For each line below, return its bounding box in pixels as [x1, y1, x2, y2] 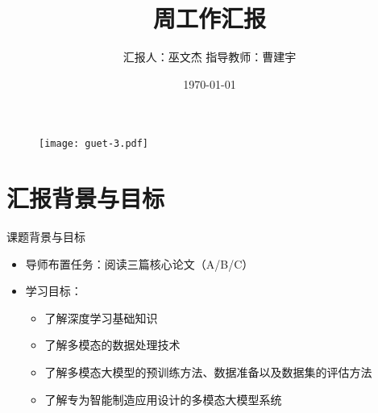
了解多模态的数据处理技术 [44, 336, 181, 353]
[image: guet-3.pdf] [39, 138, 149, 150]
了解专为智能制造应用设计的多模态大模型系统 [44, 390, 282, 407]
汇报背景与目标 [6, 181, 165, 215]
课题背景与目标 [6, 228, 85, 245]
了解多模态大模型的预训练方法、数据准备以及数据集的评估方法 [44, 364, 372, 381]
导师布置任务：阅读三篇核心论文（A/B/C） [25, 255, 254, 272]
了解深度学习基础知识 [44, 309, 158, 326]
